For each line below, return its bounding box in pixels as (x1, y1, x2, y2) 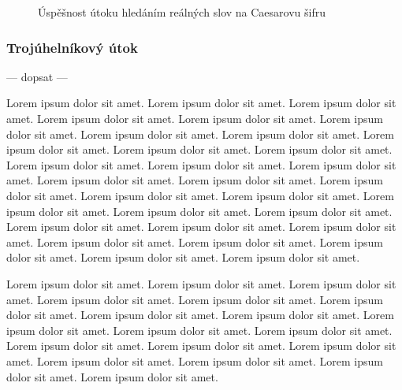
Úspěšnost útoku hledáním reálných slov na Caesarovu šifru (38, 4, 326, 20)
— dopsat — (6, 68, 68, 84)
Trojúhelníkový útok (6, 37, 138, 57)
